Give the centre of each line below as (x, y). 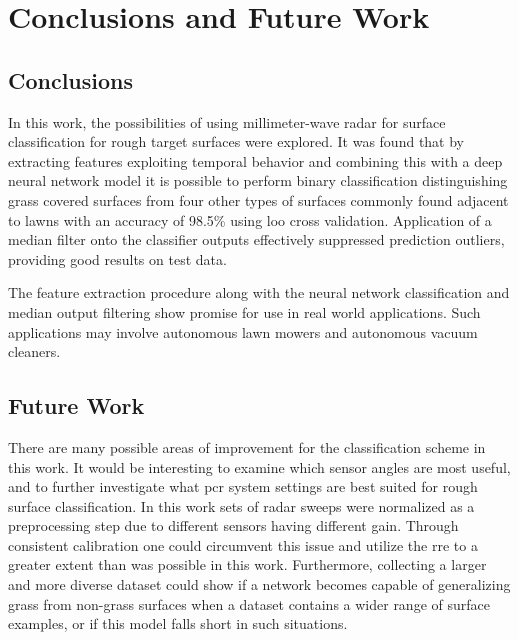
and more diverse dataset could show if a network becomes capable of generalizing (259, 584)
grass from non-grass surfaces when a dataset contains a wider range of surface (249, 603)
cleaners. (34, 351)
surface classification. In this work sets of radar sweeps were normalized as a (241, 505)
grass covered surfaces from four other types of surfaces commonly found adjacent (258, 199)
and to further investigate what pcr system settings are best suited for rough (243, 486)
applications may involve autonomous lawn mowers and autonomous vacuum (243, 331)
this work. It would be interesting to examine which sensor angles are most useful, (259, 466)
